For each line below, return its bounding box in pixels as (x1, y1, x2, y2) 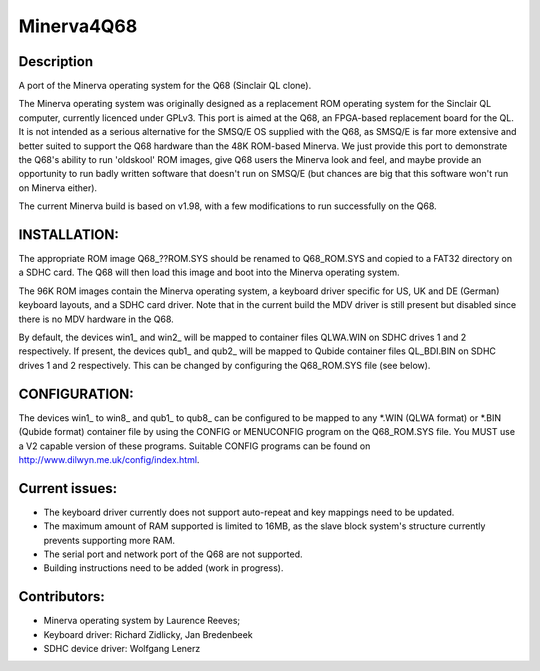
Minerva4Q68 (18, 15, 138, 37)
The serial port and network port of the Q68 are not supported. (43, 548, 304, 560)
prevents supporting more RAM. (43, 534, 175, 546)
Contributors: (18, 588, 105, 605)
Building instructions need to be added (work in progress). (43, 562, 284, 574)
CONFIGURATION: (18, 385, 134, 402)
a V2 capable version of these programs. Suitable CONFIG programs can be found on (18, 440, 371, 452)
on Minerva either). (18, 181, 98, 194)
